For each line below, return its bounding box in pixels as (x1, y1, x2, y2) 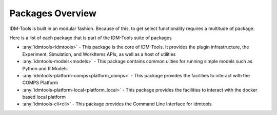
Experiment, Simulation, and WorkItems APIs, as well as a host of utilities (22, 51, 176, 57)
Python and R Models (22, 65, 68, 71)
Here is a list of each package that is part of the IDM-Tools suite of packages (9, 35, 172, 41)
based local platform (22, 94, 66, 100)
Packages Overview (9, 8, 97, 19)
